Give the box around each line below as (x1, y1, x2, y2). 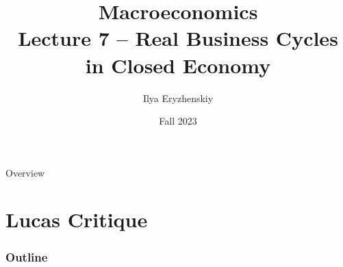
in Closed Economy (85, 51, 271, 79)
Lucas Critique (5, 205, 148, 233)
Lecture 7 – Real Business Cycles (18, 24, 338, 52)
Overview (5, 165, 45, 179)
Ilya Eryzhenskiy (142, 90, 214, 105)
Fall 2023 (159, 114, 197, 128)
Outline (5, 248, 48, 265)
